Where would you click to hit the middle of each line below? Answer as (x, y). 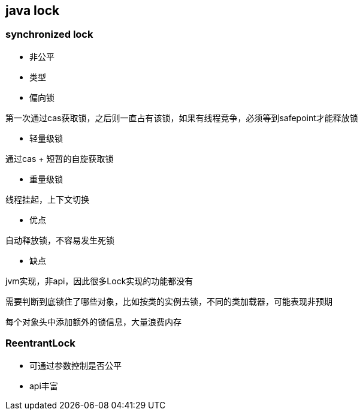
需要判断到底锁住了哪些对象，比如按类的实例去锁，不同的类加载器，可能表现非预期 (169, 301)
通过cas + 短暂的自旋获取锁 (60, 158)
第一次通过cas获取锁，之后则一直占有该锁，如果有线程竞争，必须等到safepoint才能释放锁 (182, 118)
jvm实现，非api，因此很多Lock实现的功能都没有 (99, 281)
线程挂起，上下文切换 (47, 199)
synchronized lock (49, 34)
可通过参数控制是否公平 (75, 365)
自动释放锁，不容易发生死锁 (60, 240)
